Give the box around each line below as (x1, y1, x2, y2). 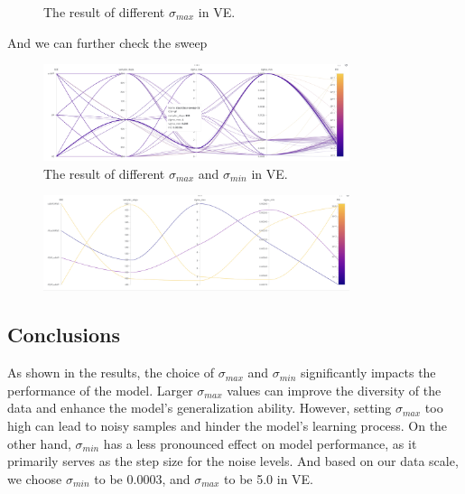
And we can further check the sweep (7, 33, 208, 51)
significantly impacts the (301, 363, 436, 382)
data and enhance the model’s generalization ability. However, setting (7, 398, 392, 417)
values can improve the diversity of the (227, 380, 442, 399)
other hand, (7, 433, 71, 452)
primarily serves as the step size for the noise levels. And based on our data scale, (7, 452, 459, 471)
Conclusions (7, 321, 121, 349)
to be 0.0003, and (94, 469, 191, 488)
